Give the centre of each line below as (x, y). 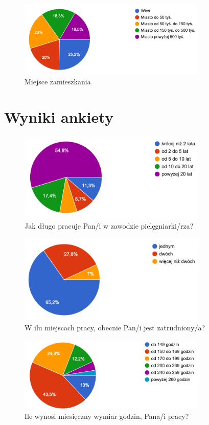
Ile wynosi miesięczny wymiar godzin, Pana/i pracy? (107, 416)
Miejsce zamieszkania (58, 81)
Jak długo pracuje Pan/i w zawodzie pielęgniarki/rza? (109, 225)
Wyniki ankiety (59, 116)
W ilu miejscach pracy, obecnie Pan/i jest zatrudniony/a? (115, 328)
